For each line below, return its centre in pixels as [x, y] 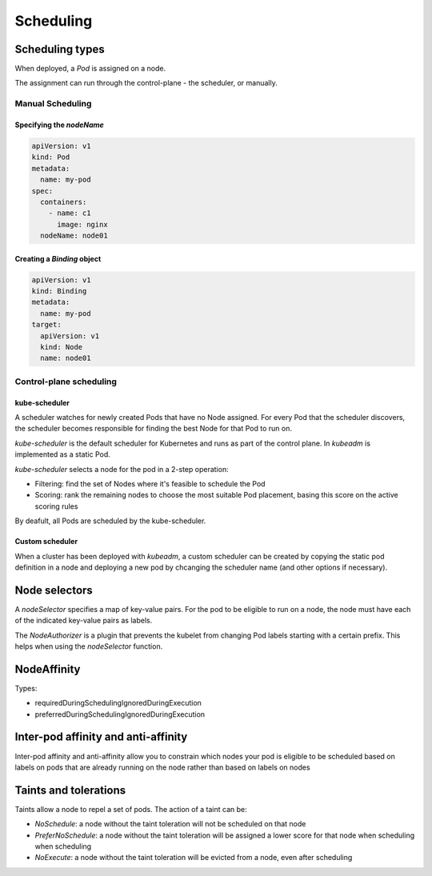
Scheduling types [60, 49]
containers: [64, 202]
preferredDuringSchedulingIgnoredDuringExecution [120, 714]
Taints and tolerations [70, 790]
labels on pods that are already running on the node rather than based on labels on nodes [163, 767]
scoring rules [56, 506]
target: [46, 325]
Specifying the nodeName [59, 125]
